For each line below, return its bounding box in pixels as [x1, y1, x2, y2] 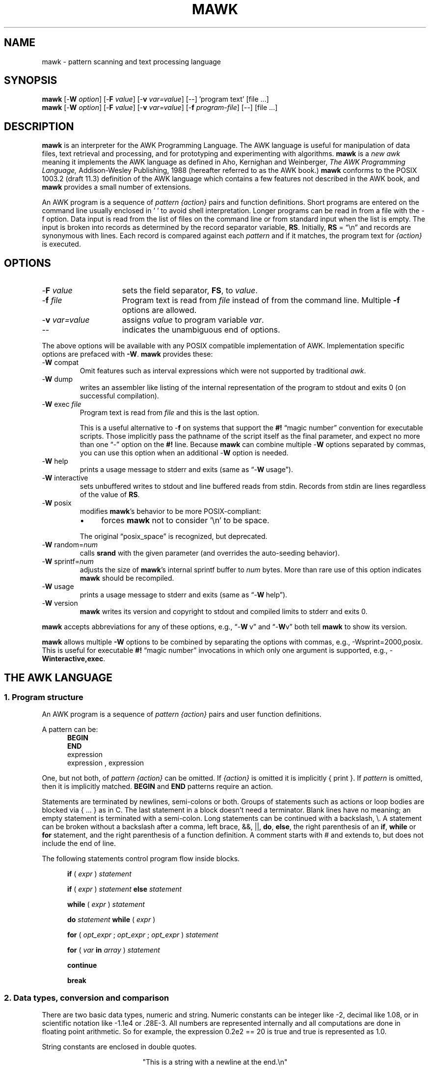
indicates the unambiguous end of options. [122, 325, 280, 335]
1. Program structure [4, 692, 83, 702]
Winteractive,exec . [42, 654, 106, 663]
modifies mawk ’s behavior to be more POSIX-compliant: [80, 507, 261, 516]
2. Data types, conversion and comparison [4, 992, 169, 1003]
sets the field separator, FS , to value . [122, 285, 258, 296]
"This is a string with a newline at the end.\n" [142, 1058, 288, 1067]
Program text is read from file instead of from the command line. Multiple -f [122, 295, 400, 306]
